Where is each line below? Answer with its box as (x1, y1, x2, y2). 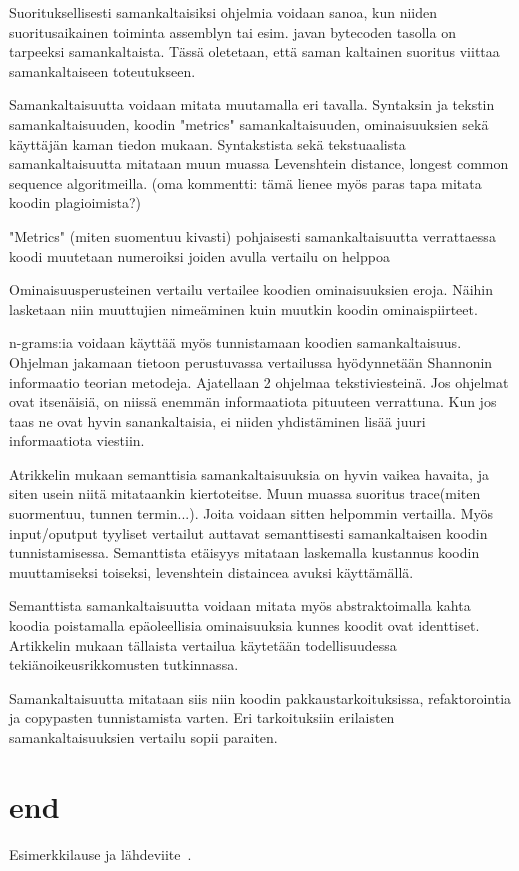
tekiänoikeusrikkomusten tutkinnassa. (9, 654, 239, 675)
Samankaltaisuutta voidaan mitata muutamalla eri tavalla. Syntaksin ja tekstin (9, 94, 495, 115)
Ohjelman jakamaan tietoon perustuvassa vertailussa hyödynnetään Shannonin (9, 351, 493, 372)
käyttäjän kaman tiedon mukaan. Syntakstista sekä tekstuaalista (9, 133, 406, 154)
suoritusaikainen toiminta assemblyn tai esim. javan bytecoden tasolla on (9, 21, 456, 42)
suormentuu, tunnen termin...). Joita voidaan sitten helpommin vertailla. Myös (9, 503, 493, 524)
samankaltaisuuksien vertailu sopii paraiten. (9, 727, 278, 747)
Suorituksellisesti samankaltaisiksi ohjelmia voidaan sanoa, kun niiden (9, 2, 438, 22)
